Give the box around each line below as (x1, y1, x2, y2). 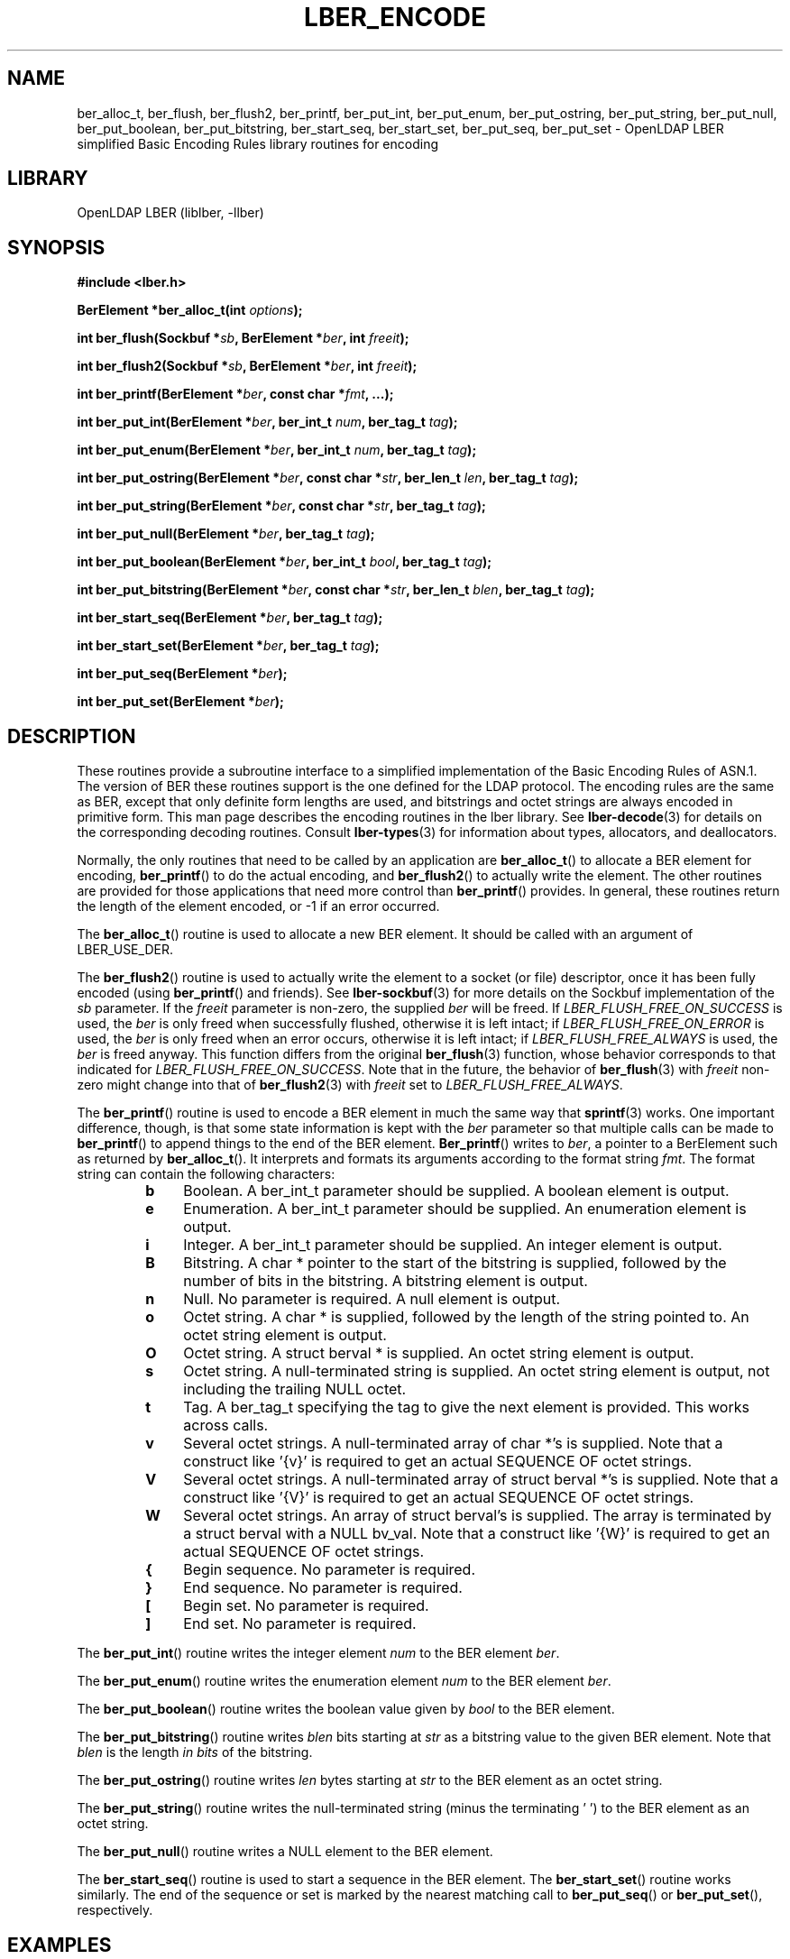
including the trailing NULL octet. (183, 1380, 407, 1399)
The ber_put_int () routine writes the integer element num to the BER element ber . (77, 1645, 560, 1661)
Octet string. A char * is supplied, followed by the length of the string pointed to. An (183, 1308, 749, 1327)
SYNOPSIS (7, 235, 106, 259)
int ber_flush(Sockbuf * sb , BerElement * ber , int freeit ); (77, 330, 409, 346)
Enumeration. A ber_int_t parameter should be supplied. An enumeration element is (183, 1200, 747, 1219)
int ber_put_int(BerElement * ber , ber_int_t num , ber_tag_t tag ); (77, 414, 458, 430)
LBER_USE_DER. (77, 942, 173, 958)
